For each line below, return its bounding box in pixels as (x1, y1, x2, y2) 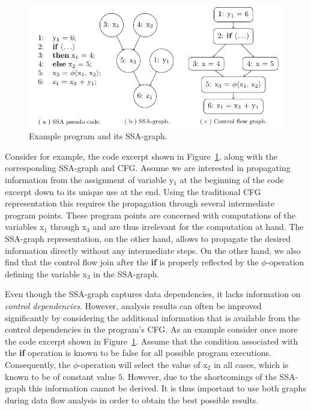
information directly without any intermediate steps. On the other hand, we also (5, 244, 301, 256)
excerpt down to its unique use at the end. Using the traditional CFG (5, 185, 261, 197)
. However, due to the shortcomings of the (122, 370, 277, 382)
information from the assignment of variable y (5, 173, 174, 186)
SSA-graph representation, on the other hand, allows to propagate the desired (5, 232, 291, 244)
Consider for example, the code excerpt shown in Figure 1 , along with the (5, 149, 277, 162)
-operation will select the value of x (78, 358, 208, 370)
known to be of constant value (5, 370, 116, 382)
